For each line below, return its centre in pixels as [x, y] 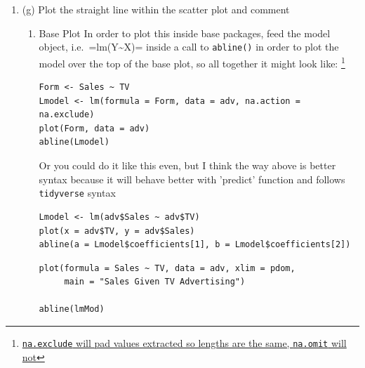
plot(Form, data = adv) [94, 128]
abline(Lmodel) [74, 142]
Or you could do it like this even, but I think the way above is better [187, 165]
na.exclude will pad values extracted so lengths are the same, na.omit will [184, 343]
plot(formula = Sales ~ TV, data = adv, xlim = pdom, [167, 268]
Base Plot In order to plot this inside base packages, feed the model [185, 33]
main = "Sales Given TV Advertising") [155, 282]
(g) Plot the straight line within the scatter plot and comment [156, 9]
